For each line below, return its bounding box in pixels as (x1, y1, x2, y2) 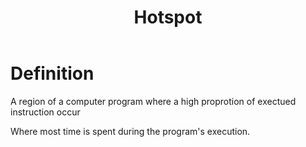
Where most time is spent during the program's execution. (10, 125, 251, 137)
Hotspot (133, 6, 203, 29)
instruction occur (10, 106, 81, 118)
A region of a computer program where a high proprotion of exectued (10, 95, 297, 107)
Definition (10, 62, 95, 85)
